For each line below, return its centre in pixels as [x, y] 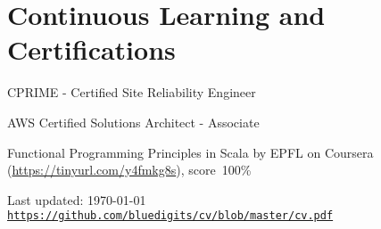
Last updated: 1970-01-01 [77, 199]
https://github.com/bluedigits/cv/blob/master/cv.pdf [170, 216]
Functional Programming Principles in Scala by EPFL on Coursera [190, 152]
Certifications [91, 49]
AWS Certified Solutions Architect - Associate [133, 122]
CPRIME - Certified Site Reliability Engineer [132, 92]
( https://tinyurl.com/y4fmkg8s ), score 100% [129, 170]
